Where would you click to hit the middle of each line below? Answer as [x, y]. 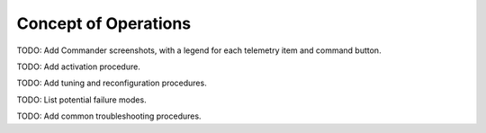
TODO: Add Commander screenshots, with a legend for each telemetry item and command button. [199, 50]
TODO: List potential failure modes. [82, 100]
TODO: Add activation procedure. [79, 66]
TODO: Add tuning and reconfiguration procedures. [112, 83]
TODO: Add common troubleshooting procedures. [109, 116]
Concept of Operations [104, 23]
